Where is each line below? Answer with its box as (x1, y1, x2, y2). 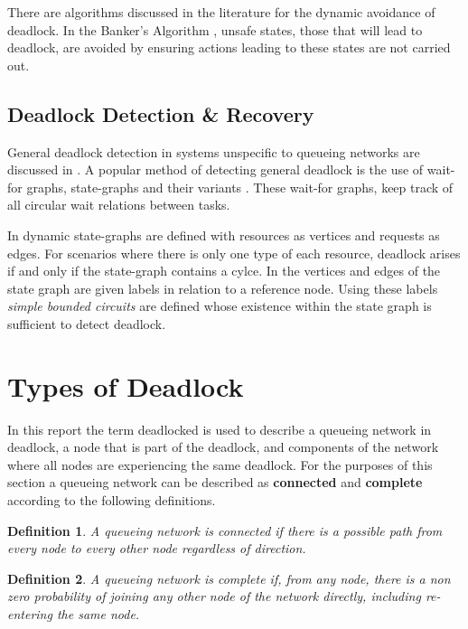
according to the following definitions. (7, 491, 216, 510)
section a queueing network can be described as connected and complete (7, 473, 423, 492)
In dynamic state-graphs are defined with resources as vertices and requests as (7, 225, 440, 244)
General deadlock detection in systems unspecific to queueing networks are (7, 142, 420, 161)
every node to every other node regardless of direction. (7, 539, 306, 558)
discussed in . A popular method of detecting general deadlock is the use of (7, 160, 424, 179)
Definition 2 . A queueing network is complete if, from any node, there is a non (7, 568, 451, 587)
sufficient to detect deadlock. (7, 314, 166, 333)
